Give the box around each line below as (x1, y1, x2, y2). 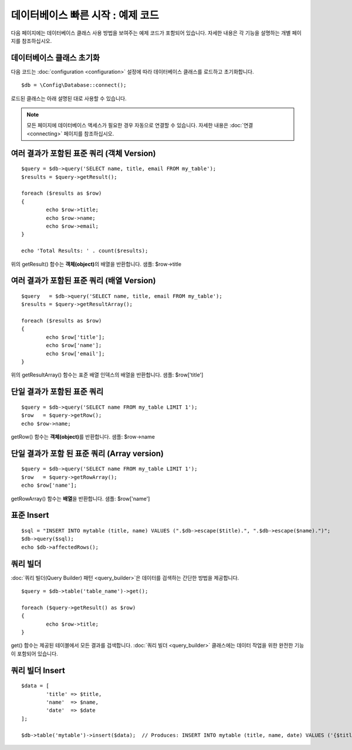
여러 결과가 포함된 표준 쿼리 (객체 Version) (11, 148, 157, 158)
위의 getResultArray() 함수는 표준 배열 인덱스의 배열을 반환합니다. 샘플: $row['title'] (11, 371, 204, 378)
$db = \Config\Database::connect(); (21, 82, 127, 89)
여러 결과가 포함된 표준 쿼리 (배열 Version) (11, 276, 157, 286)
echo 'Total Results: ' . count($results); (21, 247, 148, 254)
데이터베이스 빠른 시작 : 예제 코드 (11, 9, 160, 22)
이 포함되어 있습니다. (11, 650, 58, 657)
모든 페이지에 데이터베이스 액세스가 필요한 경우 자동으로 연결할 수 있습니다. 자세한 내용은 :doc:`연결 (26, 122, 253, 129)
